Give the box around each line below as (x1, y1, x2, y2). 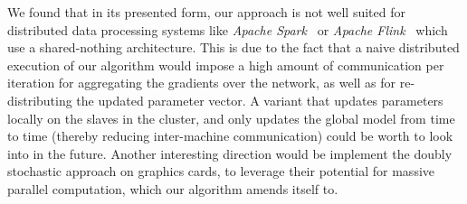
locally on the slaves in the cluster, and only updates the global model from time (7, 108, 455, 127)
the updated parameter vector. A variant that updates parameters (76, 90, 443, 109)
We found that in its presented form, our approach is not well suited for (7, 3, 405, 21)
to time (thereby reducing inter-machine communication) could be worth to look (7, 126, 453, 145)
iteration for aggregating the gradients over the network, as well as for (7, 73, 396, 92)
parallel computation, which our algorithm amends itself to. (7, 179, 338, 198)
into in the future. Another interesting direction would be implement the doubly (7, 144, 453, 162)
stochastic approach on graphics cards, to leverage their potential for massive (7, 162, 435, 181)
